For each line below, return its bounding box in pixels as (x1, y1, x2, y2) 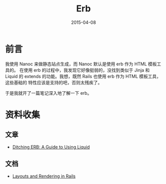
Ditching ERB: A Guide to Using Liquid (12, 144, 90, 150)
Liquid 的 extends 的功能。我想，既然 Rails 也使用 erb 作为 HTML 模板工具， (5, 73, 162, 79)
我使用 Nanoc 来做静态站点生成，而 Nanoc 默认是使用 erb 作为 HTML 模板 (5, 61, 157, 67)
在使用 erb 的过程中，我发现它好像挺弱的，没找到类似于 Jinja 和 (19, 67, 150, 73)
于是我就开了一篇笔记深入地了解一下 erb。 (5, 90, 92, 96)
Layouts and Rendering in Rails (12, 173, 76, 179)
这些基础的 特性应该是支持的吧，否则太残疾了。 (5, 79, 102, 85)
